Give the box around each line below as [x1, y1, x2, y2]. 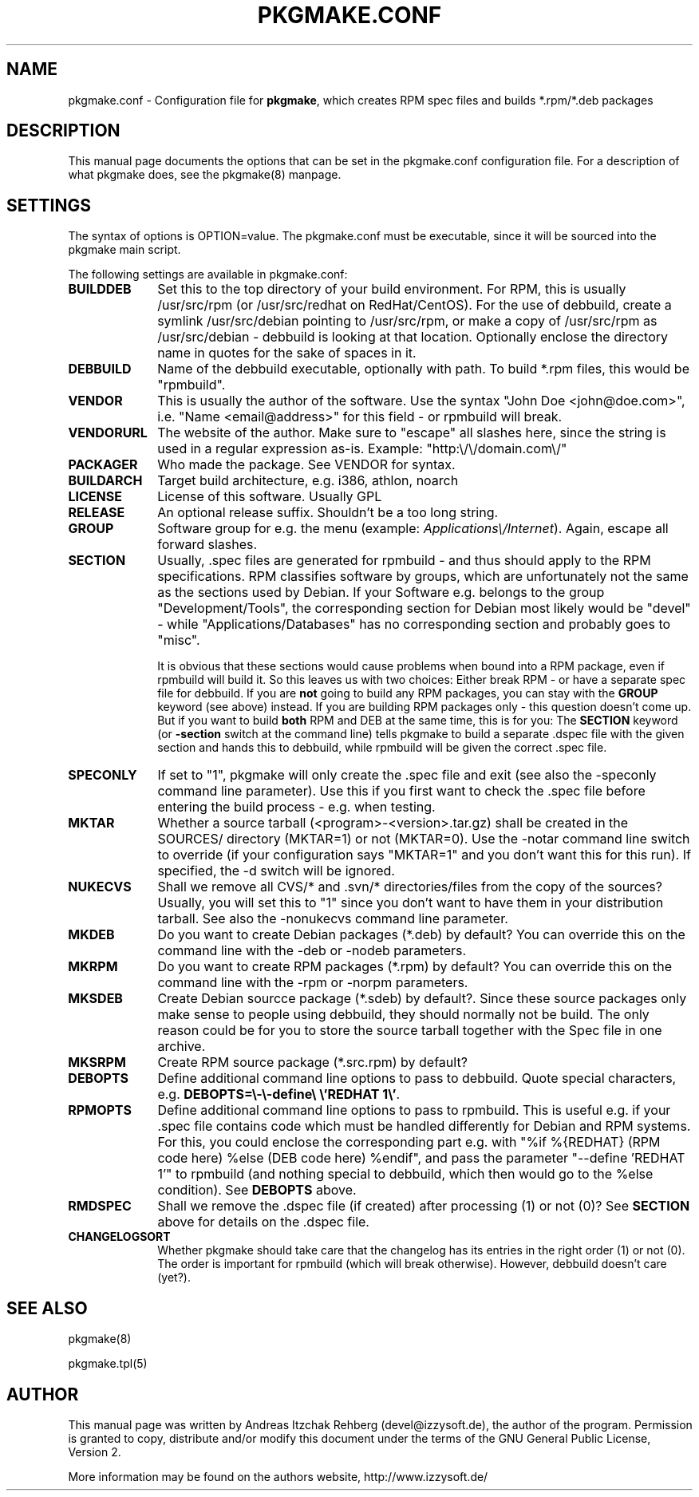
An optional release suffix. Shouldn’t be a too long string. [157, 504, 499, 521]
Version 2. [68, 1444, 121, 1459]
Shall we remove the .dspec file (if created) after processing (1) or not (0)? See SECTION [157, 1198, 690, 1215]
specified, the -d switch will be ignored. [157, 863, 395, 879]
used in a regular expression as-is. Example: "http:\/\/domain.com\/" [157, 440, 567, 457]
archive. [157, 1038, 206, 1055]
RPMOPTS [68, 1102, 132, 1119]
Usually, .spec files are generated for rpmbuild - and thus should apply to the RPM [157, 552, 651, 569]
